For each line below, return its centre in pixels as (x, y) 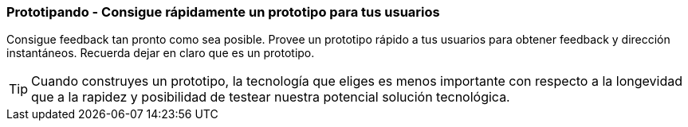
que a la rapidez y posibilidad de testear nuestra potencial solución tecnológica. (271, 97)
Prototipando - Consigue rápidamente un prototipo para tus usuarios (223, 12)
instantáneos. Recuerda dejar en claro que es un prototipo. (161, 53)
